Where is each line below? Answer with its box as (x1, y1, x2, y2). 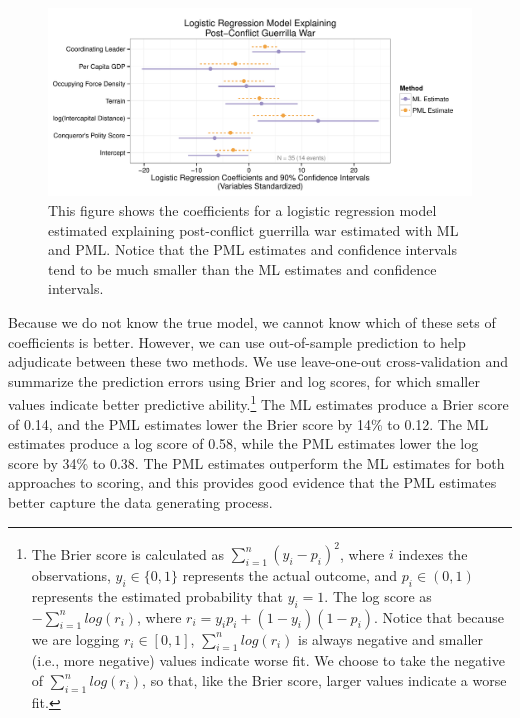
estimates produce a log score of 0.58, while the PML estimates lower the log (8, 433, 479, 454)
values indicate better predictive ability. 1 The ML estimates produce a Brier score (8, 391, 509, 414)
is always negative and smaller (298, 628, 484, 649)
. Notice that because (374, 606, 505, 627)
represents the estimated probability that (31, 585, 283, 606)
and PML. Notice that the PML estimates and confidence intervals (48, 239, 457, 260)
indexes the (398, 543, 468, 564)
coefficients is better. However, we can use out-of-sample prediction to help (8, 331, 466, 352)
